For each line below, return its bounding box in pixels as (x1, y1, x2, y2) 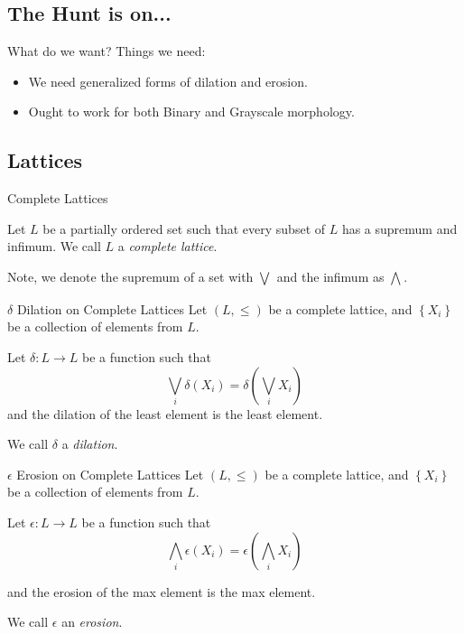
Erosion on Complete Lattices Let (16, 464, 204, 483)
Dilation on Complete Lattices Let (16, 299, 208, 318)
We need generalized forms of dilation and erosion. (28, 71, 308, 90)
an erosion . (61, 612, 123, 631)
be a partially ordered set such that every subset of (42, 219, 326, 238)
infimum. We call (7, 237, 101, 256)
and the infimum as (276, 266, 385, 285)
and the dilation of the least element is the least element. (7, 404, 323, 423)
